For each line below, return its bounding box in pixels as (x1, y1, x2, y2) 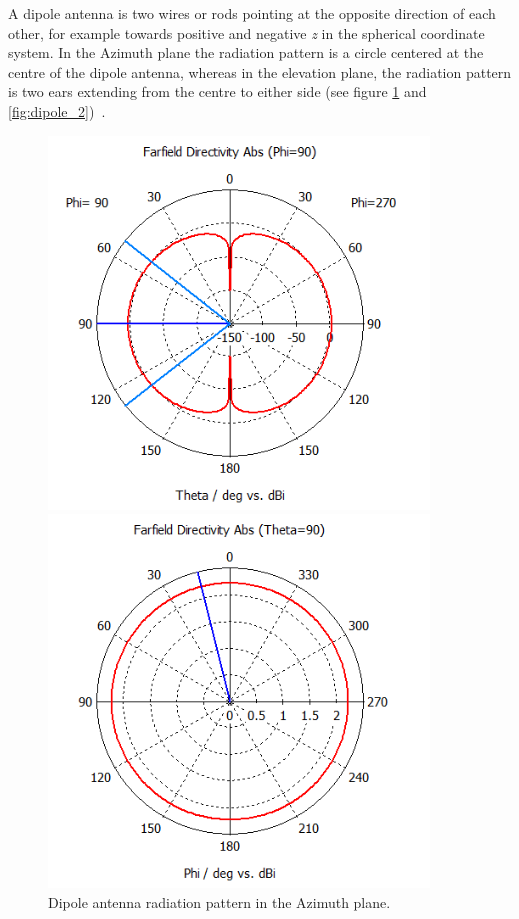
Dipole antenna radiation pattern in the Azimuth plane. (48, 891, 391, 912)
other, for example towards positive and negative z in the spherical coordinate (8, 22, 485, 43)
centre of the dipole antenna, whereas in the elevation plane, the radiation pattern (8, 61, 512, 82)
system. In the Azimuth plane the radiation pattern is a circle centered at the (8, 42, 484, 63)
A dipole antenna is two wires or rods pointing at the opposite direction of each (8, 3, 496, 23)
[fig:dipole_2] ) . (8, 100, 106, 121)
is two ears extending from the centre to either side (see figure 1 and (8, 81, 427, 102)
